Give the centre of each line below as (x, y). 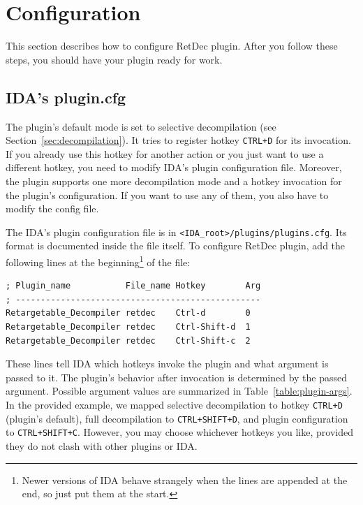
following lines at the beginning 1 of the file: (98, 261)
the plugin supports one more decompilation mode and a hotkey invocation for (174, 181)
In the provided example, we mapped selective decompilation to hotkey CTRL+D (174, 404)
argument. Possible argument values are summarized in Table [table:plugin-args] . (179, 391)
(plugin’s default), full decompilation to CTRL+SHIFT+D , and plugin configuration (177, 418)
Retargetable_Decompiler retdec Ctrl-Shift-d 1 (128, 327)
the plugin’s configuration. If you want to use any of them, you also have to (167, 195)
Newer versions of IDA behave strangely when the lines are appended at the (185, 480)
